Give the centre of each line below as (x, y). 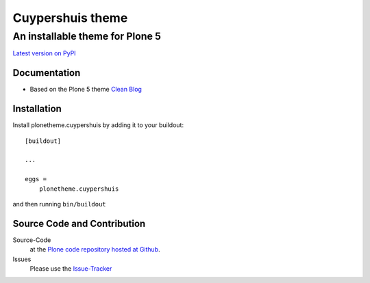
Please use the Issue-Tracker (71, 269)
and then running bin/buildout (59, 204)
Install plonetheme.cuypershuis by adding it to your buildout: (98, 125)
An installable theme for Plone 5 (87, 36)
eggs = (36, 179)
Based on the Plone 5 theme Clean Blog (86, 90)
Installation (37, 109)
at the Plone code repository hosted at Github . (95, 250)
